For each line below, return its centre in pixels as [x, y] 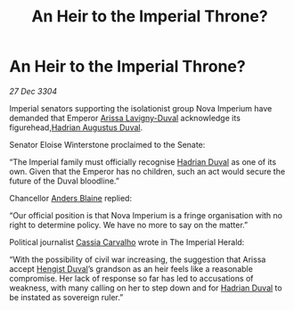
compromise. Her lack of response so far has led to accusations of [131, 278]
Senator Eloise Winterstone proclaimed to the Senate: [107, 144]
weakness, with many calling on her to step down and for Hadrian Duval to [146, 288]
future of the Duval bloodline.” [65, 181]
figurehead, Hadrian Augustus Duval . [76, 127]
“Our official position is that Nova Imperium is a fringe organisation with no [146, 215]
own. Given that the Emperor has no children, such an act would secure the [147, 171]
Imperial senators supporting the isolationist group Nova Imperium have [141, 108]
